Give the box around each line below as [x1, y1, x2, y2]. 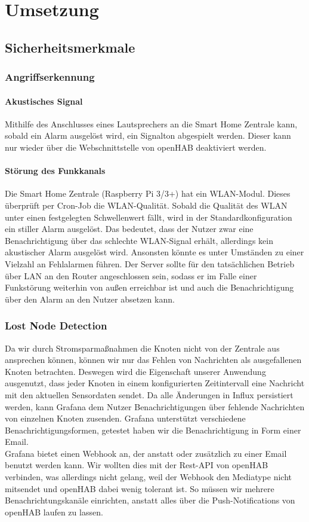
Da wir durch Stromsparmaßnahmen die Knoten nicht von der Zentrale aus [5, 341, 280, 354]
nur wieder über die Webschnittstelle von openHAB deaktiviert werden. [5, 141, 267, 153]
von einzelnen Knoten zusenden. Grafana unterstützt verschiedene [5, 412, 246, 425]
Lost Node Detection [5, 318, 107, 333]
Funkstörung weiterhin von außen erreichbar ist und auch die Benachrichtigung [5, 281, 294, 294]
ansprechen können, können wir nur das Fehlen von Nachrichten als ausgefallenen [5, 353, 302, 366]
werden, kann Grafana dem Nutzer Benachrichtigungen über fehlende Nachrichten [5, 400, 305, 413]
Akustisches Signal [5, 94, 83, 107]
